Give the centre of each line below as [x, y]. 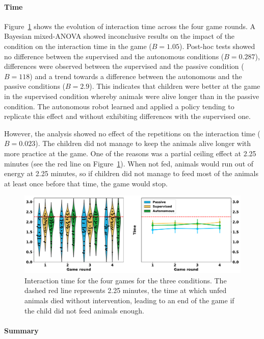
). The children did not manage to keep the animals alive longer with [143, 143]
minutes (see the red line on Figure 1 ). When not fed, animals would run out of [129, 163]
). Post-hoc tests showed [217, 46]
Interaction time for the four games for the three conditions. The [126, 280]
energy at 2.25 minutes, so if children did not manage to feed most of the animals [131, 173]
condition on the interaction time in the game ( [78, 46]
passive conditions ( [35, 86]
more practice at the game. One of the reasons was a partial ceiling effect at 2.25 [130, 153]
